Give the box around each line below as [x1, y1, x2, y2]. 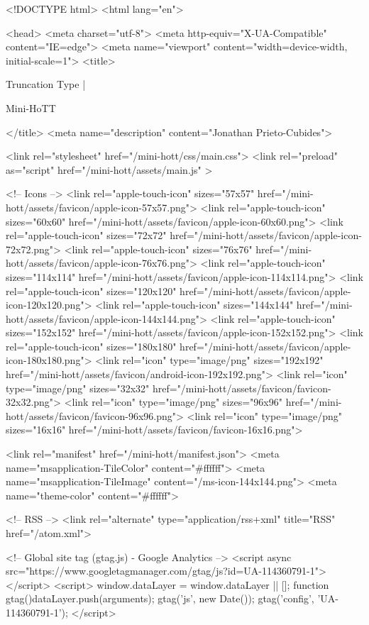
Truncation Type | [6, 77, 86, 92]
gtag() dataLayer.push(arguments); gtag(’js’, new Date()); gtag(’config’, [6, 591, 314, 606]
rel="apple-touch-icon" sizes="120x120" [6, 283, 177, 298]
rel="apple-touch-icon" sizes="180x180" [6, 338, 177, 353]
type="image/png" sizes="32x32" [6, 380, 150, 395]
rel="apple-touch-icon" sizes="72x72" [6, 228, 167, 243]
